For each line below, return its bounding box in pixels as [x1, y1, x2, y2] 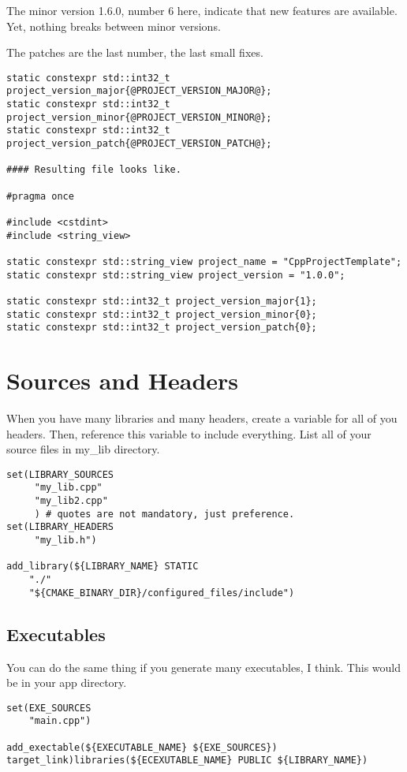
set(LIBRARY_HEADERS [6, 521, 114, 533]
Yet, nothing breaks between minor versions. [6, 17, 221, 34]
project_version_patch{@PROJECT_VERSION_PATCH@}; [6, 138, 272, 150]
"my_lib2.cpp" [34, 495, 108, 507]
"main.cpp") [28, 715, 91, 727]
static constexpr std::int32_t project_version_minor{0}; [6, 308, 317, 320]
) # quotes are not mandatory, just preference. [34, 508, 295, 520]
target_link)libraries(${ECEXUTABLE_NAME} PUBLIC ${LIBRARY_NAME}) [6, 755, 368, 766]
